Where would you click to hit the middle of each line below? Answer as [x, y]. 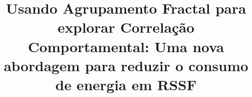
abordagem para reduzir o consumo [126, 65]
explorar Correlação [126, 27]
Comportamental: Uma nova [126, 46]
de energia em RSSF [126, 84]
